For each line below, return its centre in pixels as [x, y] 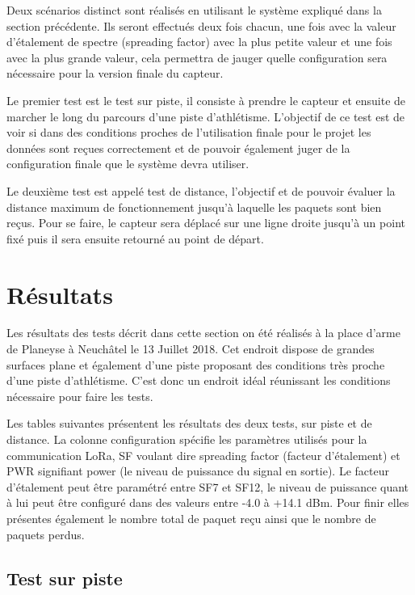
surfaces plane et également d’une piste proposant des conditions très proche [196, 364]
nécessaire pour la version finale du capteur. [115, 73]
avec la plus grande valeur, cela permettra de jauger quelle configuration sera [197, 57]
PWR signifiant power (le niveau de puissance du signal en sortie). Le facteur [198, 471]
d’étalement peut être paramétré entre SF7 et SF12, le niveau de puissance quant [208, 486]
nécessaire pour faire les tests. [80, 396]
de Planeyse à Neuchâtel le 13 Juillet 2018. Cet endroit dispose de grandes [191, 349]
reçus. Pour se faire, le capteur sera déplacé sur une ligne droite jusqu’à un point [206, 223]
